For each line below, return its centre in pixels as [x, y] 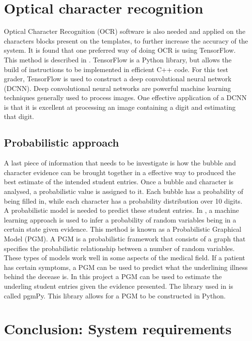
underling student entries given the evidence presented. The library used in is [119, 286]
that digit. [19, 116]
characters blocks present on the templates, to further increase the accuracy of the [126, 40]
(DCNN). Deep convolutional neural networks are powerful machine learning [118, 88]
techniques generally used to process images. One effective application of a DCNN [126, 97]
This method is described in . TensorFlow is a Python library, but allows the [118, 59]
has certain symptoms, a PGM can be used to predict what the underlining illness [126, 267]
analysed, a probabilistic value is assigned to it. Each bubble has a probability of [124, 191]
